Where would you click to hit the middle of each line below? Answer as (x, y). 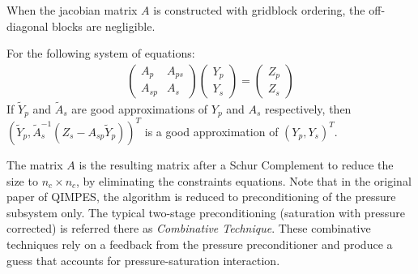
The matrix (35, 164)
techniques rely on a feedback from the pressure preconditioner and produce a (200, 244)
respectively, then (308, 109)
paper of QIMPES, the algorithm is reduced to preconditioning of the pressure (201, 197)
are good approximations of (140, 109)
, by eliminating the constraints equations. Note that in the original (244, 180)
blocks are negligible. (104, 26)
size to (22, 180)
